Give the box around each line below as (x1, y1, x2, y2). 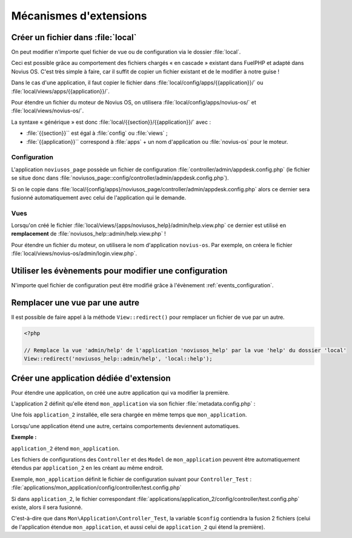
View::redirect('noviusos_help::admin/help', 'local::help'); (24, 355, 213, 363)
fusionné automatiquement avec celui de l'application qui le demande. (11, 194, 187, 201)
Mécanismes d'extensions (11, 9, 147, 22)
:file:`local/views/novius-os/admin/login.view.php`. (11, 250, 138, 257)
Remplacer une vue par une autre (11, 298, 139, 308)
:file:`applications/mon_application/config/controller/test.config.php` (11, 484, 182, 491)
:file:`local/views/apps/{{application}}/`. (11, 87, 110, 95)
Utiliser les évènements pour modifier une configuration (11, 266, 228, 276)
